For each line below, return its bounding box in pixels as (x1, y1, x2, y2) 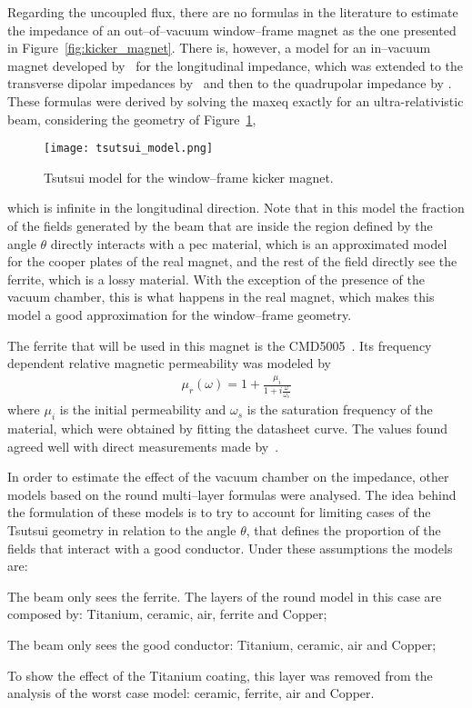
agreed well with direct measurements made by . (7, 436, 279, 455)
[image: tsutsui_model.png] (44, 142, 214, 155)
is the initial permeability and (59, 400, 226, 419)
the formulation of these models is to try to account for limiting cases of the (7, 503, 431, 522)
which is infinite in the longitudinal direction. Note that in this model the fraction (7, 198, 465, 217)
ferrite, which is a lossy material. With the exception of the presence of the (7, 269, 425, 288)
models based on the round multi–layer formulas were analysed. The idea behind (7, 484, 457, 504)
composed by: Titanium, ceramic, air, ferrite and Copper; (7, 604, 327, 623)
